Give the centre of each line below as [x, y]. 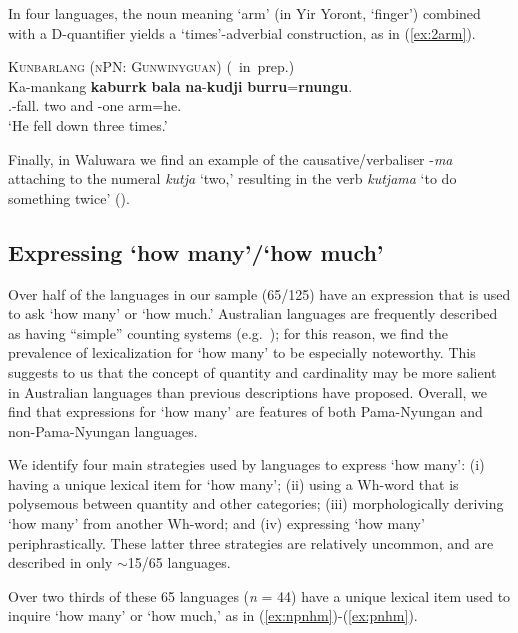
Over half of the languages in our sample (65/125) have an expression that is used [259, 293]
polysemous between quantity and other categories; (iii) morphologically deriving [256, 503]
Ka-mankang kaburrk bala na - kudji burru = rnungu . [180, 85]
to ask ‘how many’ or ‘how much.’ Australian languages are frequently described [253, 313]
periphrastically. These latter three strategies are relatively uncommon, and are [251, 542]
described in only [60, 562]
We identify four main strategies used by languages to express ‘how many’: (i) [246, 464]
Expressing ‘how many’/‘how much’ [196, 251]
